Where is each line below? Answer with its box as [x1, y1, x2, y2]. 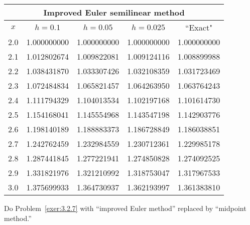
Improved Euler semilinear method [43, 7, 185, 18]
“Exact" [185, 22, 213, 33]
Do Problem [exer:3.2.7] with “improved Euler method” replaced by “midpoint [4, 203, 246, 213]
